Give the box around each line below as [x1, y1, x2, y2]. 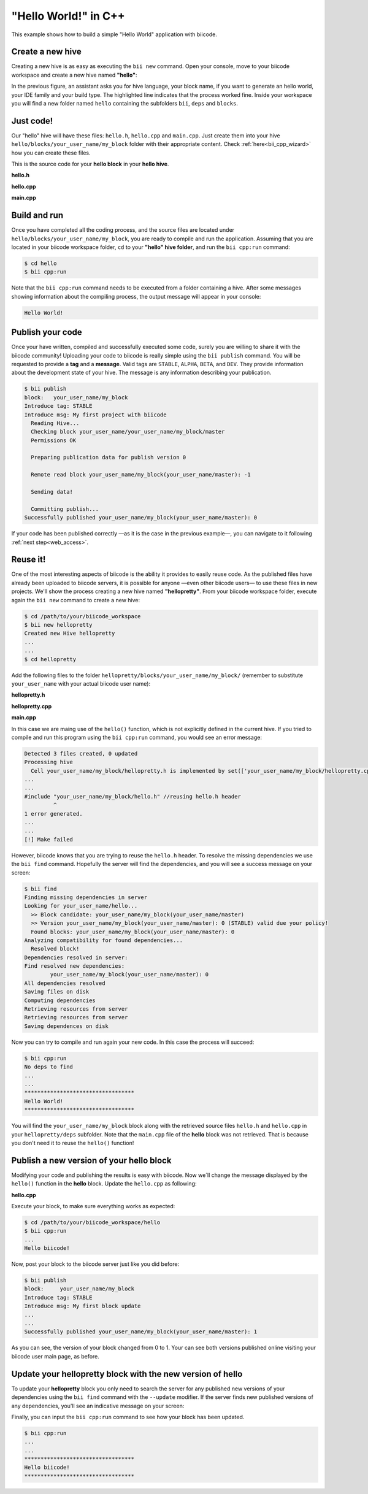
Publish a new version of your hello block [11, 1155, 172, 1165]
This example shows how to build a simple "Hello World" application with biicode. [11, 31, 218, 38]
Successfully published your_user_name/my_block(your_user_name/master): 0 [24, 514, 258, 521]
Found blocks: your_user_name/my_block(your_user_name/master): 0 [31, 928, 235, 935]
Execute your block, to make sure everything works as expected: [11, 1202, 175, 1209]
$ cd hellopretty [24, 656, 77, 662]
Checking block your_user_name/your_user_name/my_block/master [31, 428, 225, 435]
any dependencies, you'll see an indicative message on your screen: [11, 1402, 185, 1409]
